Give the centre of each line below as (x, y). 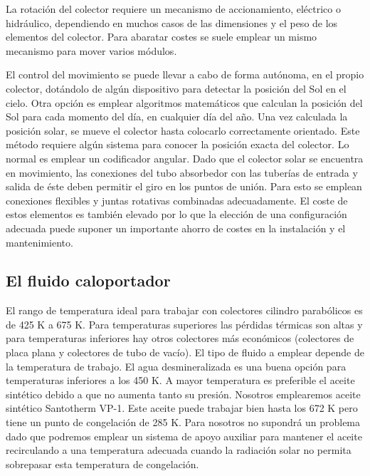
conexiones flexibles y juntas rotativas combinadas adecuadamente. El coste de (177, 200)
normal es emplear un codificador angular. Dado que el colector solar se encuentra (185, 158)
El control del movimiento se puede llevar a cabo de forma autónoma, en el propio (185, 74)
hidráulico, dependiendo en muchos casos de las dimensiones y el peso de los (172, 22)
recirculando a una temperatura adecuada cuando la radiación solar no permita (179, 450)
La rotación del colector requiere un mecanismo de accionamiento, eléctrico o (173, 9)
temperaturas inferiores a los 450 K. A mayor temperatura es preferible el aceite (180, 380)
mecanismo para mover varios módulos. (91, 50)
